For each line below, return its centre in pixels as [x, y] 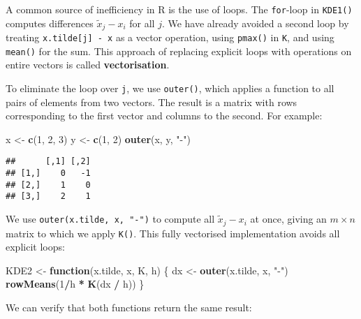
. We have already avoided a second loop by [255, 23]
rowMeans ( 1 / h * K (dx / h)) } [75, 284]
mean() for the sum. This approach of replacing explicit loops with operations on [179, 51]
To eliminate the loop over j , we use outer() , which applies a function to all [170, 88]
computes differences [50, 23]
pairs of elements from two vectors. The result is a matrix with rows [152, 102]
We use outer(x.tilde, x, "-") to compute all [110, 219]
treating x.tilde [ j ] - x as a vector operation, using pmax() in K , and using [170, 37]
